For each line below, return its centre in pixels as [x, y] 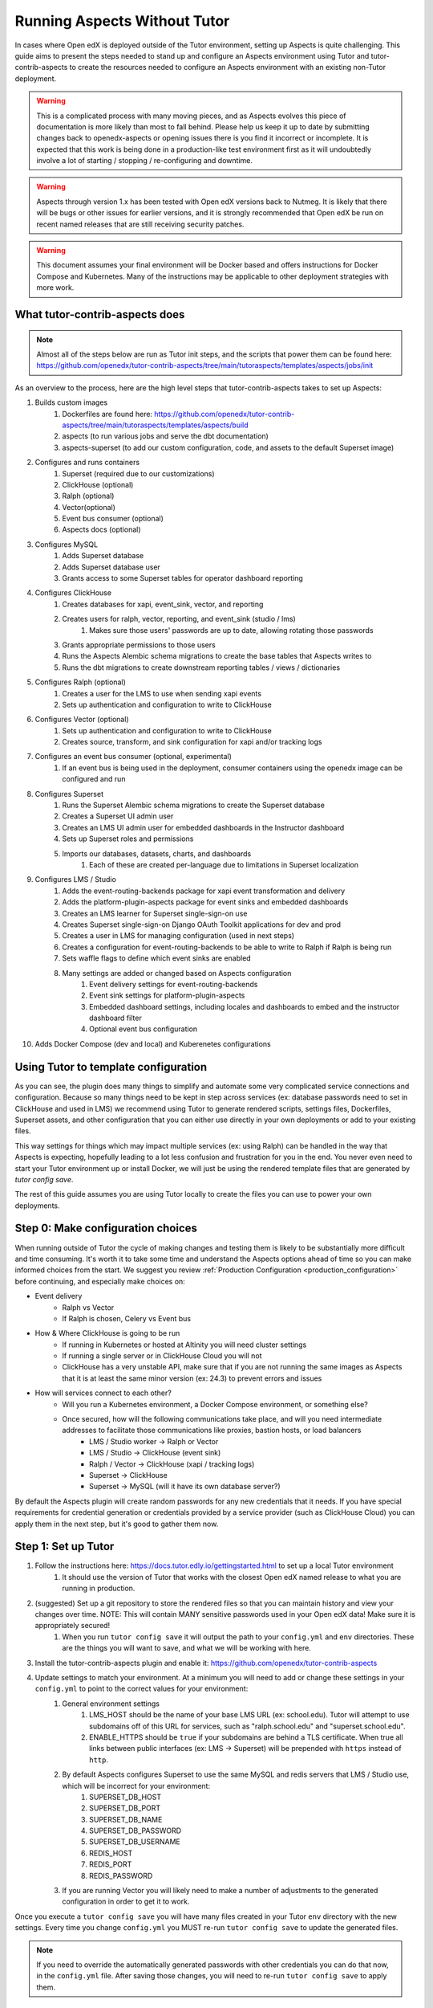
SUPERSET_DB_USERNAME [135, 1842]
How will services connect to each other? [103, 1393]
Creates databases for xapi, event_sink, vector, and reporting [163, 604]
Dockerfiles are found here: [107, 414]
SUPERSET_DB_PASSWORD [136, 1830]
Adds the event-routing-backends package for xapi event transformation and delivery [204, 891]
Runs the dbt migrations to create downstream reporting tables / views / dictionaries [201, 667]
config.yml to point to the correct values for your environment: [142, 1689]
